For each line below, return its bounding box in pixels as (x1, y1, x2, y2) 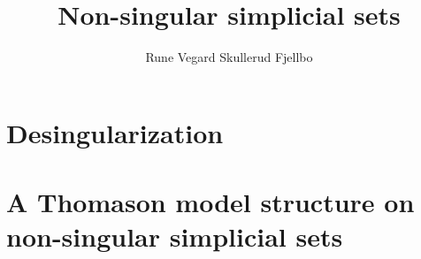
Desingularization (6, 114, 224, 150)
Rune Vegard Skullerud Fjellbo (145, 48, 313, 66)
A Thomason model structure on (6, 184, 415, 220)
